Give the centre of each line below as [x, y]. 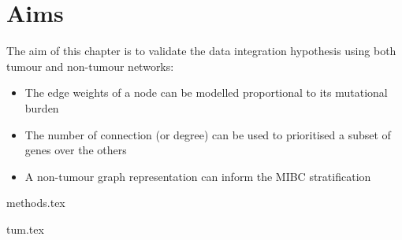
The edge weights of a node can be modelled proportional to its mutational [206, 92]
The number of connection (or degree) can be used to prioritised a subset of [208, 134]
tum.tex [25, 229]
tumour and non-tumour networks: [90, 66]
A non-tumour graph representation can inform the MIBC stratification [198, 176]
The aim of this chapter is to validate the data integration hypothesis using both [201, 51]
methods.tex [36, 203]
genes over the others [76, 150]
